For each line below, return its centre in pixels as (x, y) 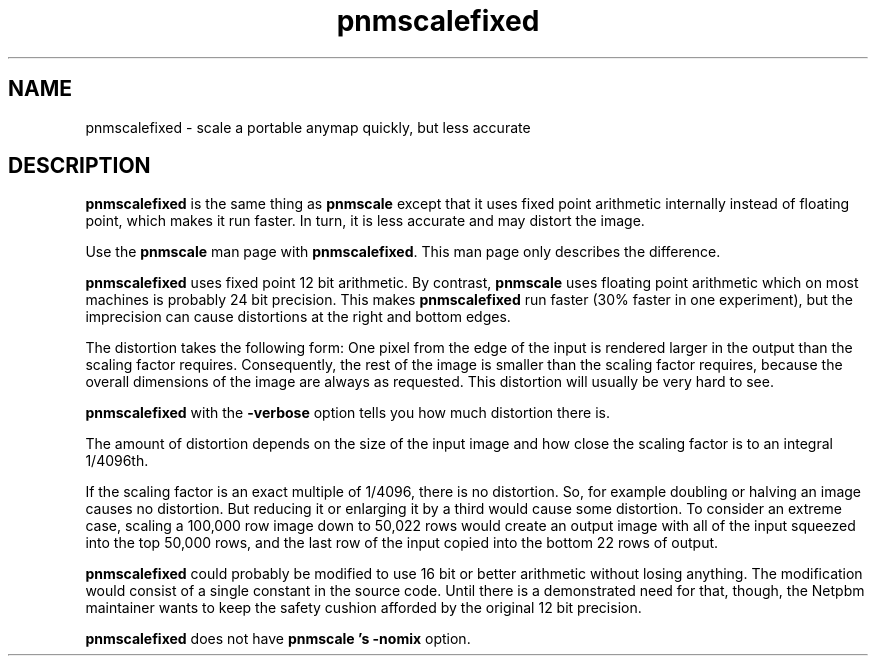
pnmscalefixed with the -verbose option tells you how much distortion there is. (347, 413)
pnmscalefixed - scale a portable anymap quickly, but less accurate (308, 127)
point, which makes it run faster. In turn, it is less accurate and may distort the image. (365, 221)
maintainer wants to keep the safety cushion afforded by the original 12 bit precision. (363, 608)
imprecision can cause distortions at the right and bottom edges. (298, 317)
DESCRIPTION (79, 166)
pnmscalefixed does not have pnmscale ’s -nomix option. (278, 639)
